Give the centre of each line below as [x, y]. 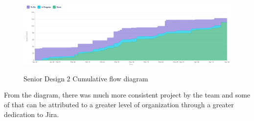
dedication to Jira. [32, 114]
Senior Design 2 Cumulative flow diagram [86, 78]
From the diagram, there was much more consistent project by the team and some [127, 95]
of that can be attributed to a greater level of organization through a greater [119, 104]
